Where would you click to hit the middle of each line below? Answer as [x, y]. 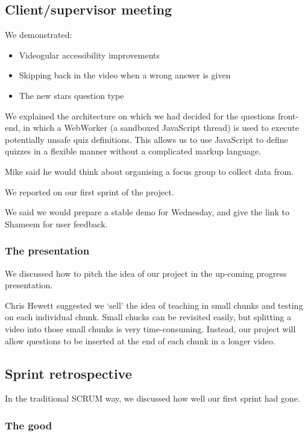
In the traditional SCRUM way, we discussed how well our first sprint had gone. [152, 398]
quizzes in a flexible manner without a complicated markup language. [133, 151]
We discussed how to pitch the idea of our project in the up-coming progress [146, 273]
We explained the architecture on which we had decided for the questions [140, 115]
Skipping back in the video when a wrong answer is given [125, 75]
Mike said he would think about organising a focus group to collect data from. [149, 171]
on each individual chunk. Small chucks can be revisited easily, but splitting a [148, 317]
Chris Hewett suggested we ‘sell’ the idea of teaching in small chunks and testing [154, 305]
